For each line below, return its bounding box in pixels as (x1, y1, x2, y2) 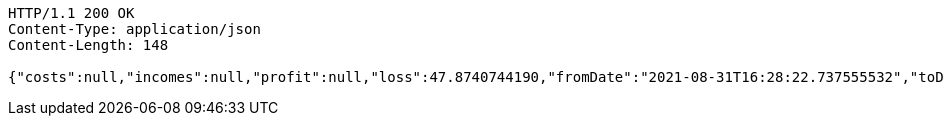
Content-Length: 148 (8, 37, 169, 53)
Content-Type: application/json (8, 21, 261, 37)
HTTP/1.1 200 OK (8, 5, 135, 21)
